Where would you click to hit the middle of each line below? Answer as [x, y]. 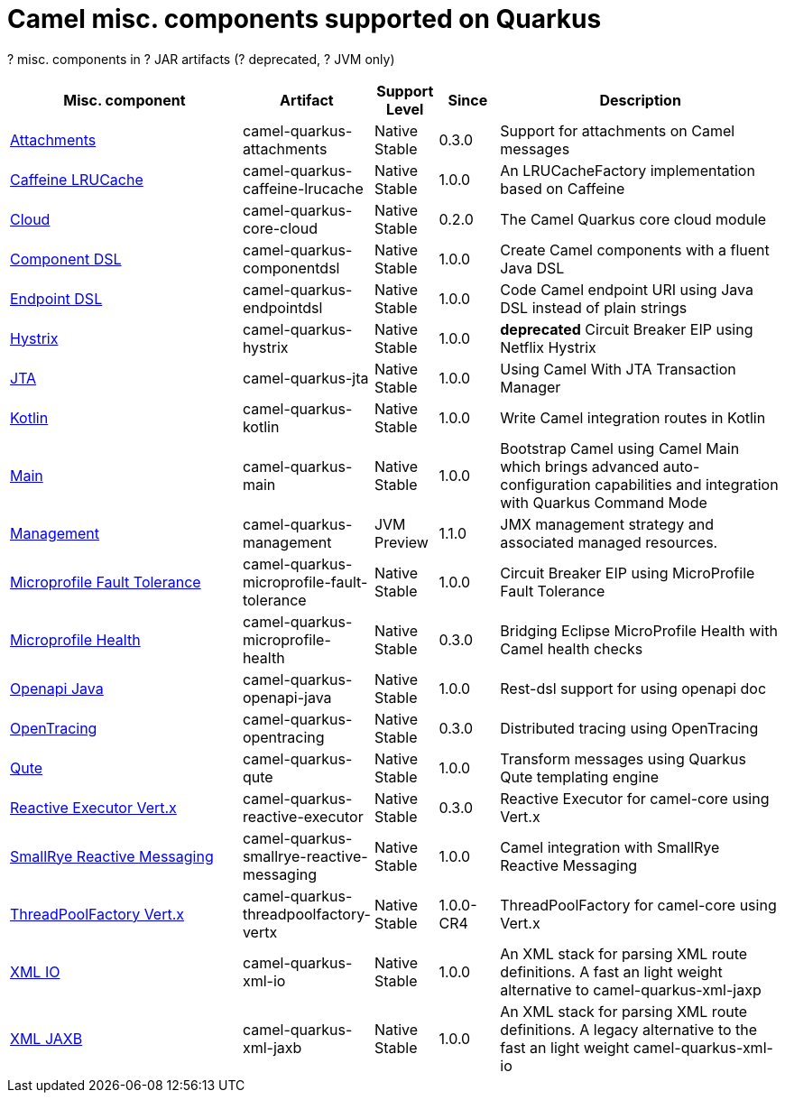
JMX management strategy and [607, 524]
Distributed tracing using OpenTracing [629, 728]
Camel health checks [572, 648]
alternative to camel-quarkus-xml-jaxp [631, 989]
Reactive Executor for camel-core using [635, 798]
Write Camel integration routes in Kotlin [633, 417]
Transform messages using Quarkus [623, 758]
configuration [545, 484]
